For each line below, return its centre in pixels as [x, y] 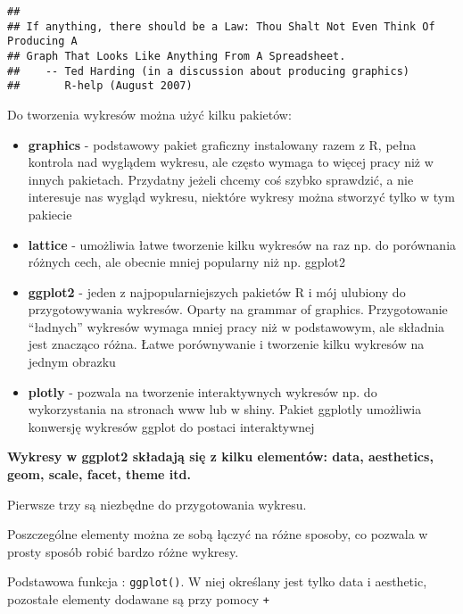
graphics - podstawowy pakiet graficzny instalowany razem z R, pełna [222, 144]
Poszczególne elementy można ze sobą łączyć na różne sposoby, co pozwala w [218, 534]
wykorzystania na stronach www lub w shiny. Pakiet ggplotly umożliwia [225, 409]
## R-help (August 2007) [100, 86]
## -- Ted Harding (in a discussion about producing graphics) [209, 71]
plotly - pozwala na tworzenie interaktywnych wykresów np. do [203, 391]
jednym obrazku [72, 362]
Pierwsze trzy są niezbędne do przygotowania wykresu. [157, 504]
